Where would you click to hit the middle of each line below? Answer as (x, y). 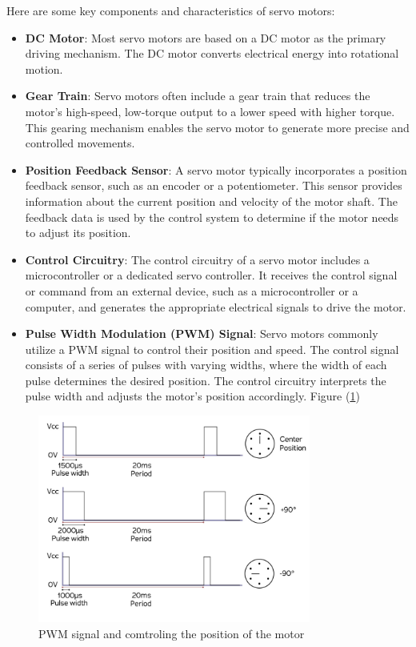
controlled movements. (80, 143)
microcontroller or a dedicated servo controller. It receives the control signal (211, 275)
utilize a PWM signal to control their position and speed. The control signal (212, 349)
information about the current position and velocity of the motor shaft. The (211, 201)
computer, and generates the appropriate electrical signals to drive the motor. (216, 306)
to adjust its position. (78, 233)
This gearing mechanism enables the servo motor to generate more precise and (217, 127)
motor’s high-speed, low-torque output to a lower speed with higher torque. (210, 111)
